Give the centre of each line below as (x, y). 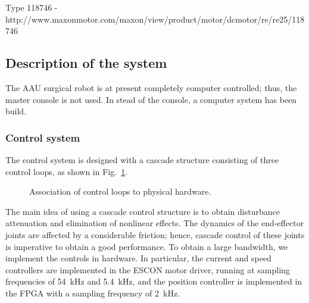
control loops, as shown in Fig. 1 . (67, 171)
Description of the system (86, 63)
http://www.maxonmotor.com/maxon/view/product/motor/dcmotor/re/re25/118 (155, 19)
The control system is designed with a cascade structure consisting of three (142, 159)
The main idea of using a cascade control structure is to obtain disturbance (143, 211)
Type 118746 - (32, 7)
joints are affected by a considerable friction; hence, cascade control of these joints (155, 234)
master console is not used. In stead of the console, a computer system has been (151, 99)
